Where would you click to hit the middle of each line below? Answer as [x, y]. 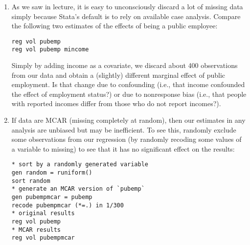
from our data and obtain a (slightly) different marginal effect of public [118, 75]
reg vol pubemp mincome [50, 50]
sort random [31, 181]
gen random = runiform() [52, 173]
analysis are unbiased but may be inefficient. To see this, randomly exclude [124, 129]
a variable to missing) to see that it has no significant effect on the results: [123, 148]
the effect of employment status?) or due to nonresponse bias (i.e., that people [129, 94]
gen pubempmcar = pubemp [52, 197]
